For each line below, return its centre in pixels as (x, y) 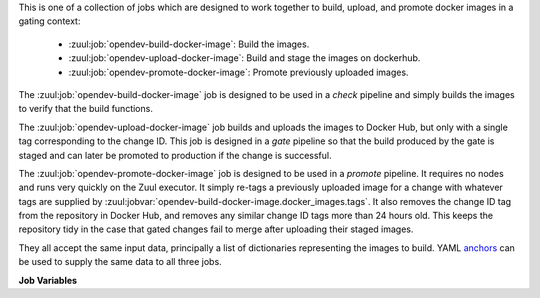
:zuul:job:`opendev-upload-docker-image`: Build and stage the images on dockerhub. (244, 58)
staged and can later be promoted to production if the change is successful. (175, 155)
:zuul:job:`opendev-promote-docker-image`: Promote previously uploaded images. (238, 72)
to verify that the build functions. (86, 109)
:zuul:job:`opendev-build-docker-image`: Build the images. (189, 44)
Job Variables (48, 280)
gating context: (49, 21)
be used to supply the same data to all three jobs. (120, 262)
